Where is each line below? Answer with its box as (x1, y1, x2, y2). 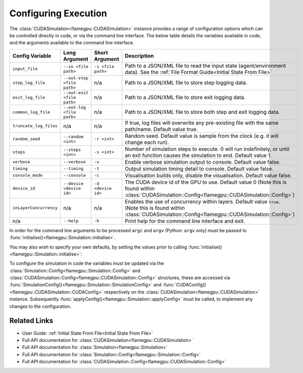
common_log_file (12, 109, 50, 115)
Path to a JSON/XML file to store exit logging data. (125, 94, 245, 101)
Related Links (9, 316, 53, 325)
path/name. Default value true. (125, 126, 198, 133)
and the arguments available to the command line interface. (9, 40, 134, 46)
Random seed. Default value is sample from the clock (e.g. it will (125, 132, 279, 139)
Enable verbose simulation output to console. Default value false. (125, 158, 281, 165)
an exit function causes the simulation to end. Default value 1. (125, 152, 272, 159)
